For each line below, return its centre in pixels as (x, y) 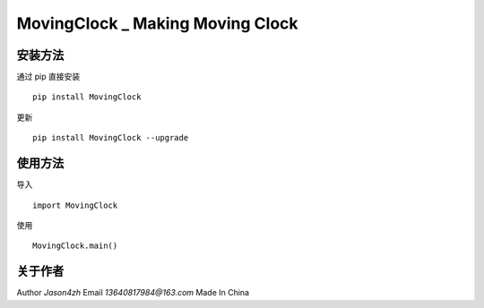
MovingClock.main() (75, 246)
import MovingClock (75, 205)
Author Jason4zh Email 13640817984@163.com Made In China (133, 293)
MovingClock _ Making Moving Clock (158, 23)
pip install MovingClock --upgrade (111, 138)
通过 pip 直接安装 (48, 77)
